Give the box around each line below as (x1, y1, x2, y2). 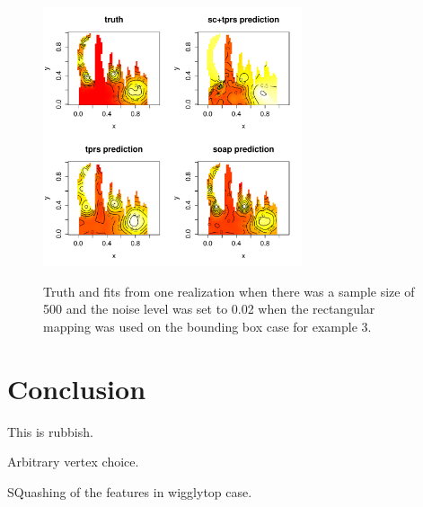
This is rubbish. (7, 422, 93, 440)
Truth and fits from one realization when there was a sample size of (43, 281, 415, 300)
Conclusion (7, 369, 146, 406)
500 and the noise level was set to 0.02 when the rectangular (43, 299, 375, 318)
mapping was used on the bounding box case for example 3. (43, 316, 372, 335)
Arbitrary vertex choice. (7, 452, 139, 471)
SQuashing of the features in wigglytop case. (7, 482, 252, 501)
